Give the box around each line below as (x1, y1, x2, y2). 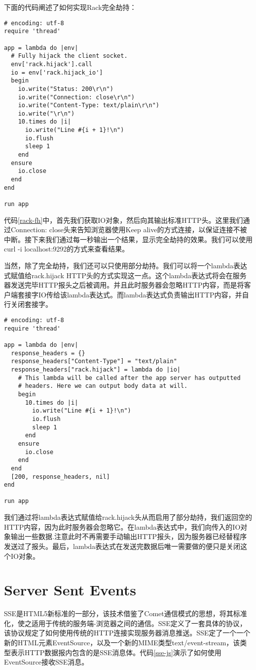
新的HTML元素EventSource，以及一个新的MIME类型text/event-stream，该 (4, 637, 240, 647)
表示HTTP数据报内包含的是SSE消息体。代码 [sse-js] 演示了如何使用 (10, 647, 221, 657)
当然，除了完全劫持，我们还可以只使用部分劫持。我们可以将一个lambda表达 (4, 260, 248, 271)
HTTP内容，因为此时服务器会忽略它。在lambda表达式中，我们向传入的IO (4, 521, 241, 532)
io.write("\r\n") (18, 110, 75, 117)
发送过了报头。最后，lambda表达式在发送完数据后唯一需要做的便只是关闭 (4, 541, 241, 551)
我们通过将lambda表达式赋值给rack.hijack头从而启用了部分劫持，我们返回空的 (4, 512, 252, 522)
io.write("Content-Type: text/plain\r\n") (18, 102, 159, 109)
